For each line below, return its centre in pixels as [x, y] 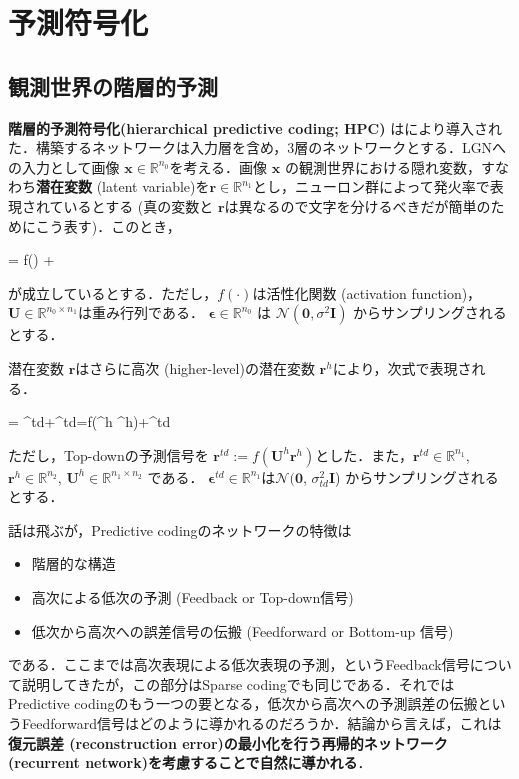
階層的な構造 [73, 563]
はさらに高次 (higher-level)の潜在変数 [195, 367]
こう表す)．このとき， [108, 225]
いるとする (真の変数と [138, 205]
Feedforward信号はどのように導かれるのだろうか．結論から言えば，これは [261, 723]
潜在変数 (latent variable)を [123, 186]
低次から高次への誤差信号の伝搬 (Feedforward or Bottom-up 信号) [242, 630]
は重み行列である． [141, 312]
